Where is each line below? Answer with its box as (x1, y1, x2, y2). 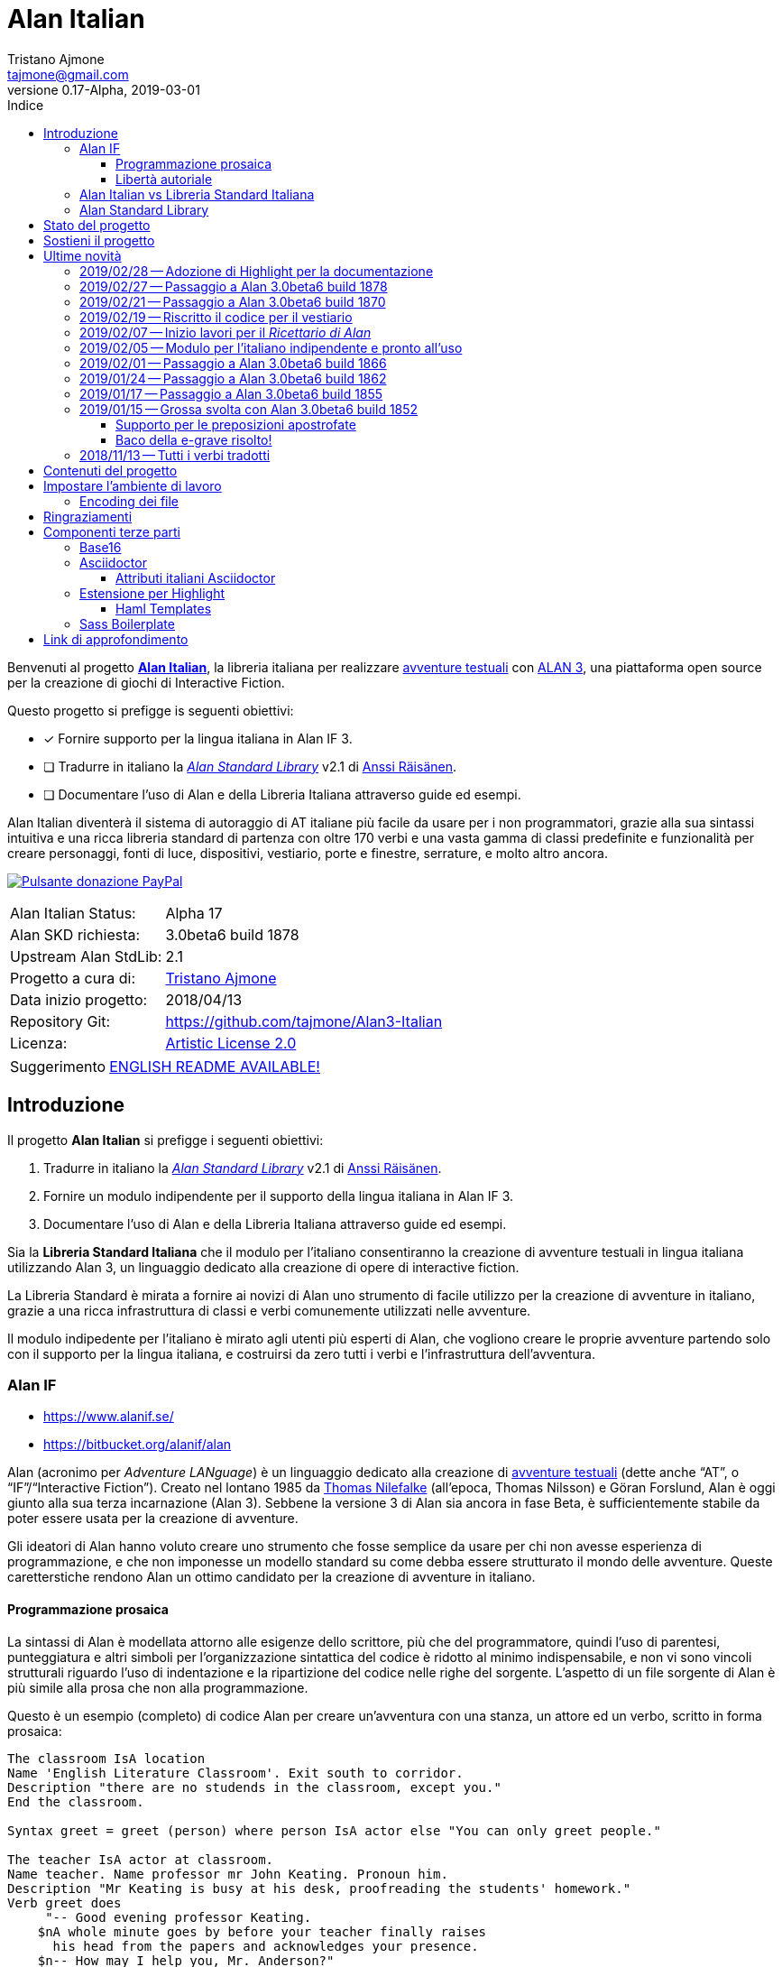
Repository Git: (10, 1011, 111, 1030)
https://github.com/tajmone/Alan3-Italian (165, 1011, 443, 1030)
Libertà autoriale (115, 171, 213, 187)
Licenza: (10, 1033, 68, 1052)
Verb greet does (7, 1895, 122, 1910)
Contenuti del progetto (43, 462, 178, 478)
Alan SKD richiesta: (10, 925, 141, 944)
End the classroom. (7, 1794, 144, 1809)
